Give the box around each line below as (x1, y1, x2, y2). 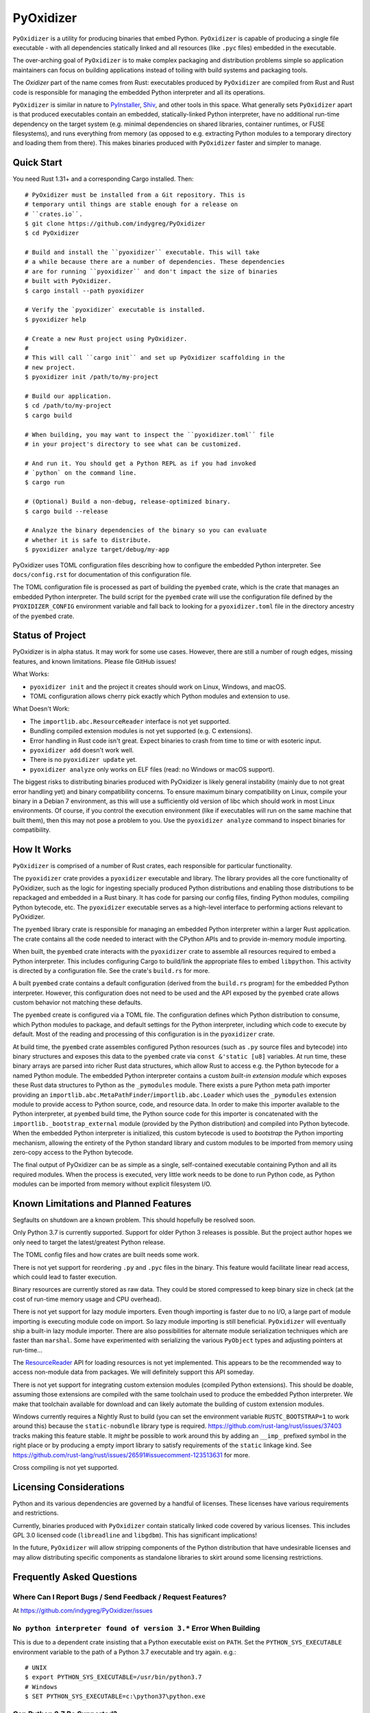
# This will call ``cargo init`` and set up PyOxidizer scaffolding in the (25, 354, 285, 362)
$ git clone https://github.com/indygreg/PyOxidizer (25, 219, 206, 227)
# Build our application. (25, 392, 112, 400)
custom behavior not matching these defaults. (12, 998, 143, 1007)
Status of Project (12, 630, 86, 641)
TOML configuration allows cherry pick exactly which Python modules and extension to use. (29, 692, 291, 700)
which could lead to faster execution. (12, 1272, 118, 1281)
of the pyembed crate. (12, 612, 75, 620)
